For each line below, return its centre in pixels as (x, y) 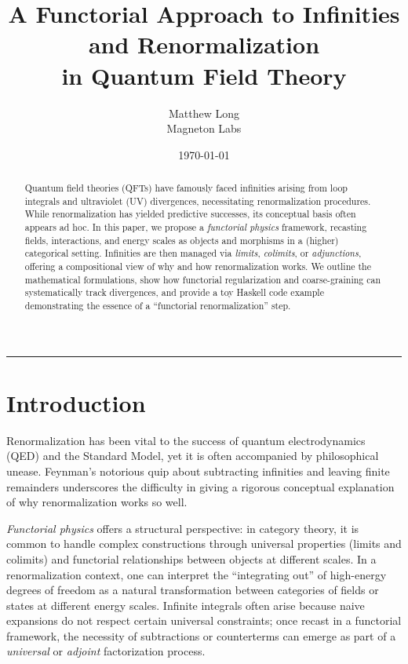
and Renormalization (204, 44)
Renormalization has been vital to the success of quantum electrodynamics (186, 440)
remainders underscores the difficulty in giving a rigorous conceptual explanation (200, 486)
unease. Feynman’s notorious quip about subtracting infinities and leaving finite (198, 471)
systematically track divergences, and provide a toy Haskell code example (174, 292)
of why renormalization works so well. (97, 502)
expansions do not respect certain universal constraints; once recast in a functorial (204, 620)
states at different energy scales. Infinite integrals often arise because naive (186, 605)
